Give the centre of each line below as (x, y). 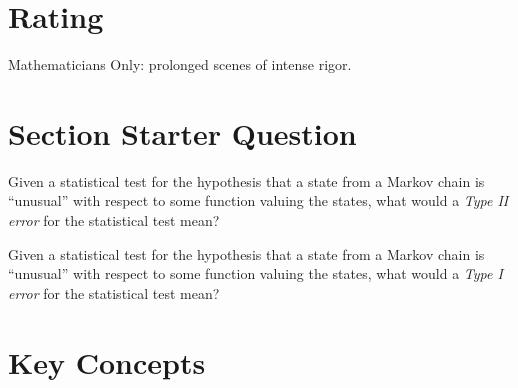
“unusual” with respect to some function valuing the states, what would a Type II (258, 200)
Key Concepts (107, 361)
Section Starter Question (182, 132)
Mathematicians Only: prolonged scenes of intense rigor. (180, 64)
